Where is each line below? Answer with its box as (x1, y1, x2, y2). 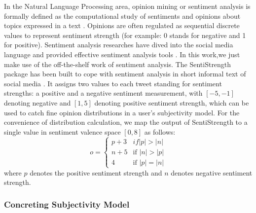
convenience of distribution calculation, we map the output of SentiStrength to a (4, 117, 248, 127)
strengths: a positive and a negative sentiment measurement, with (4, 88, 203, 98)
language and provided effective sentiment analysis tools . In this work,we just (4, 49, 240, 59)
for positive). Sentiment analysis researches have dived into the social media (4, 39, 233, 50)
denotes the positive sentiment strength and (30, 167, 162, 177)
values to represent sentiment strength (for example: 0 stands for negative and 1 (4, 30, 246, 40)
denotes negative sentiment (171, 167, 253, 177)
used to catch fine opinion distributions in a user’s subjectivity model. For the (4, 107, 240, 117)
